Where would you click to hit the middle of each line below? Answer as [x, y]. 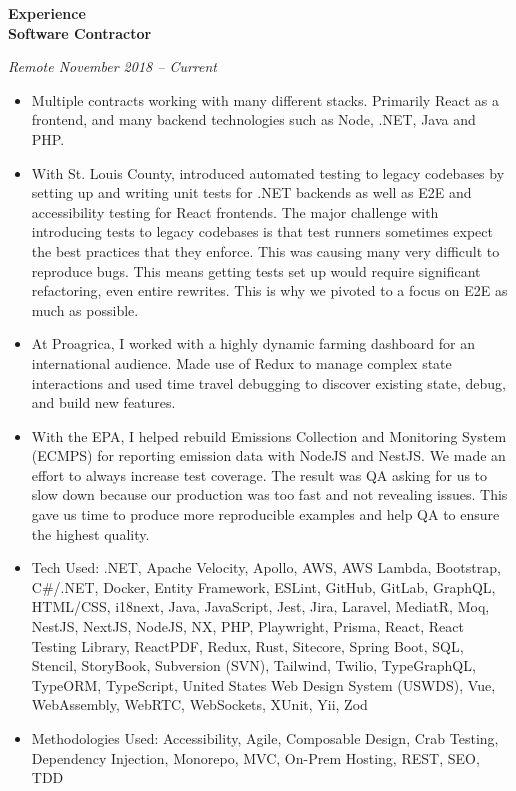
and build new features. [103, 402]
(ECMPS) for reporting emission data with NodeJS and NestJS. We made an [268, 455]
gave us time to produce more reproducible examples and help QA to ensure [265, 514]
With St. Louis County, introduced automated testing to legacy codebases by [268, 172]
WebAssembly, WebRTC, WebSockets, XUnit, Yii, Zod [199, 704]
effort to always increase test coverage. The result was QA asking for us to [259, 474]
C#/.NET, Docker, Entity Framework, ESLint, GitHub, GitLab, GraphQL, [263, 586]
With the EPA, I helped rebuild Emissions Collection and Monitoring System [269, 435]
